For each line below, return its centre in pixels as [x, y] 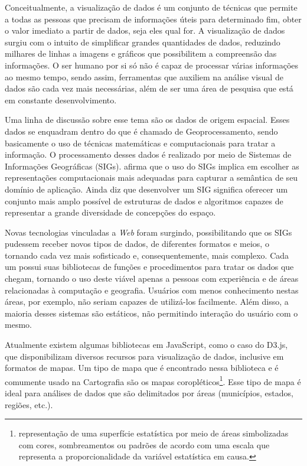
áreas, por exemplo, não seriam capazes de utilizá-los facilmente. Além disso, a [147, 302]
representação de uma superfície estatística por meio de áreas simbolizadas [153, 433]
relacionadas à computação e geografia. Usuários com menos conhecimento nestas [152, 290]
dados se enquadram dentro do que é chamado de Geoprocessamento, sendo [141, 131]
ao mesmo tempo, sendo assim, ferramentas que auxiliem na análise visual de [144, 76]
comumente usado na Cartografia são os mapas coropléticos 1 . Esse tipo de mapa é [153, 380]
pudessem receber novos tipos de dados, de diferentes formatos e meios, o [137, 244]
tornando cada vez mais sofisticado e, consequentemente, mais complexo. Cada [147, 255]
